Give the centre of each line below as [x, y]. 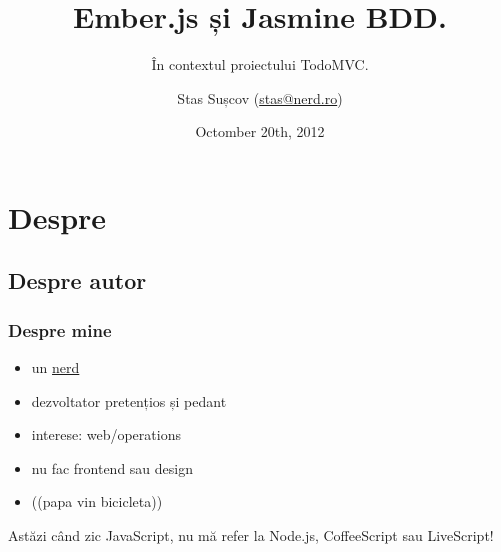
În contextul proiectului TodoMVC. [260, 64]
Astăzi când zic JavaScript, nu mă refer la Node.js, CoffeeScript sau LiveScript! [251, 535]
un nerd [55, 367]
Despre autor [77, 280]
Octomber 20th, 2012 [260, 131]
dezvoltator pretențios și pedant [129, 400]
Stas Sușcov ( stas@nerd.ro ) [260, 97]
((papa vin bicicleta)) [97, 501]
